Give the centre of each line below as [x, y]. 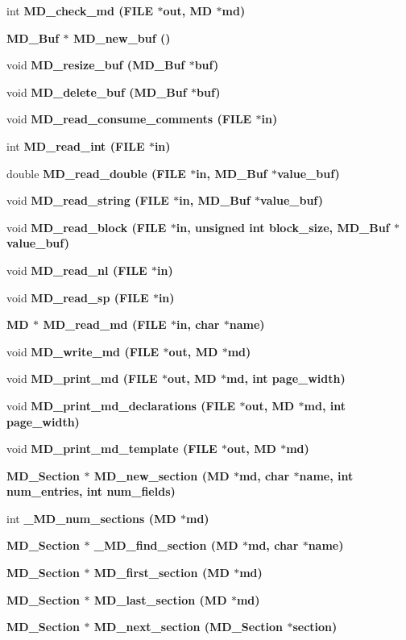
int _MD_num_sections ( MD [91, 518]
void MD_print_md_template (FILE [112, 449]
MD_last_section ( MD [160, 599]
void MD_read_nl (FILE [77, 270]
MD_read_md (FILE [105, 324]
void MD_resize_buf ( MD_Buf [96, 65]
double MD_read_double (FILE [96, 173]
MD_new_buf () [122, 37]
